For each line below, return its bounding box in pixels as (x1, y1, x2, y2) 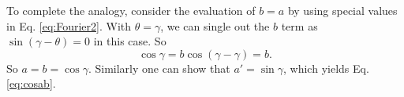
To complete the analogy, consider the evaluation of (6, 2, 256, 18)
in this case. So (93, 33, 166, 49)
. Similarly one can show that (88, 59, 230, 76)
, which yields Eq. (283, 59, 369, 76)
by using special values (287, 2, 398, 18)
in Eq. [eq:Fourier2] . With (6, 17, 132, 34)
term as (281, 17, 318, 34)
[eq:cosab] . (6, 75, 56, 92)
